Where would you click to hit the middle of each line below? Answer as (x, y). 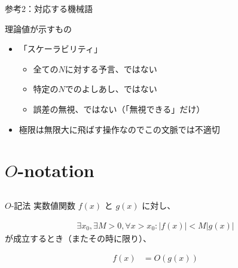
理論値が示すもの (38, 28)
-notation (56, 170)
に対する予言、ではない (111, 68)
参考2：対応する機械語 (49, 8)
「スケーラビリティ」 (60, 49)
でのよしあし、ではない (111, 89)
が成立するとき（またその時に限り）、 (78, 238)
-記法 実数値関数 (43, 205)
